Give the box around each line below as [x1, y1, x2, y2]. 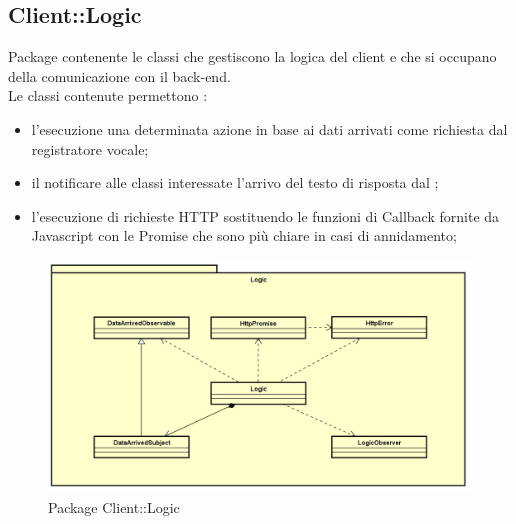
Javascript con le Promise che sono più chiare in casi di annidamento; [31, 225, 457, 246]
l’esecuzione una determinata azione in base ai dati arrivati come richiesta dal [31, 118, 508, 139]
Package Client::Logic [48, 497, 180, 518]
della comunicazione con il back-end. [8, 65, 231, 86]
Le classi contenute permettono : [8, 85, 208, 106]
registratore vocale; [31, 138, 149, 159]
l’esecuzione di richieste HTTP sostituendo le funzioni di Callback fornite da [31, 205, 500, 226]
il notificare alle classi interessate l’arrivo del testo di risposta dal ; [31, 172, 439, 193]
